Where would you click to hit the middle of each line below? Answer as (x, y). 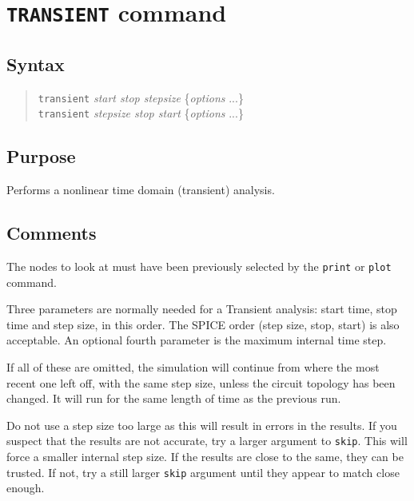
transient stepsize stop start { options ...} (141, 113)
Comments (52, 233)
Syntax (36, 64)
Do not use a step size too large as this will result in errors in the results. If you (202, 425)
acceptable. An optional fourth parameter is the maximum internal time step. (197, 340)
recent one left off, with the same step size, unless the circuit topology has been (201, 382)
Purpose (41, 156)
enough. (26, 488)
